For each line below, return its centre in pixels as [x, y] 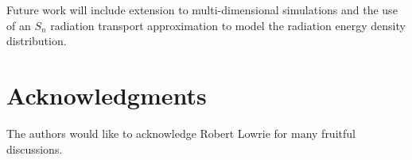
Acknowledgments [107, 95]
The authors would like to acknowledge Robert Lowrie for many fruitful [181, 133]
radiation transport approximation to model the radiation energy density [228, 25]
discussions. [35, 149]
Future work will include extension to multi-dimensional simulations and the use [202, 10]
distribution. [37, 41]
